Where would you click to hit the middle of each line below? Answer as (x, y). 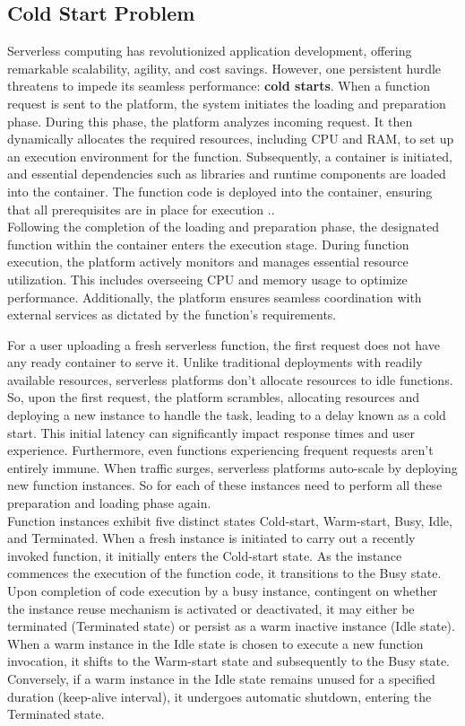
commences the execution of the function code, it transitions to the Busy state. (224, 573)
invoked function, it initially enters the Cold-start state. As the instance (205, 555)
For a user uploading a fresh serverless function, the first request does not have (224, 344)
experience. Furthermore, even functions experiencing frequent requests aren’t (220, 450)
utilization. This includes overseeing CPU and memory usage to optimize (207, 279)
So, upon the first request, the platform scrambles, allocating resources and (213, 397)
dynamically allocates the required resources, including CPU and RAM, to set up (231, 139)
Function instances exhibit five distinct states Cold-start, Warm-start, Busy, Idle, (230, 520)
